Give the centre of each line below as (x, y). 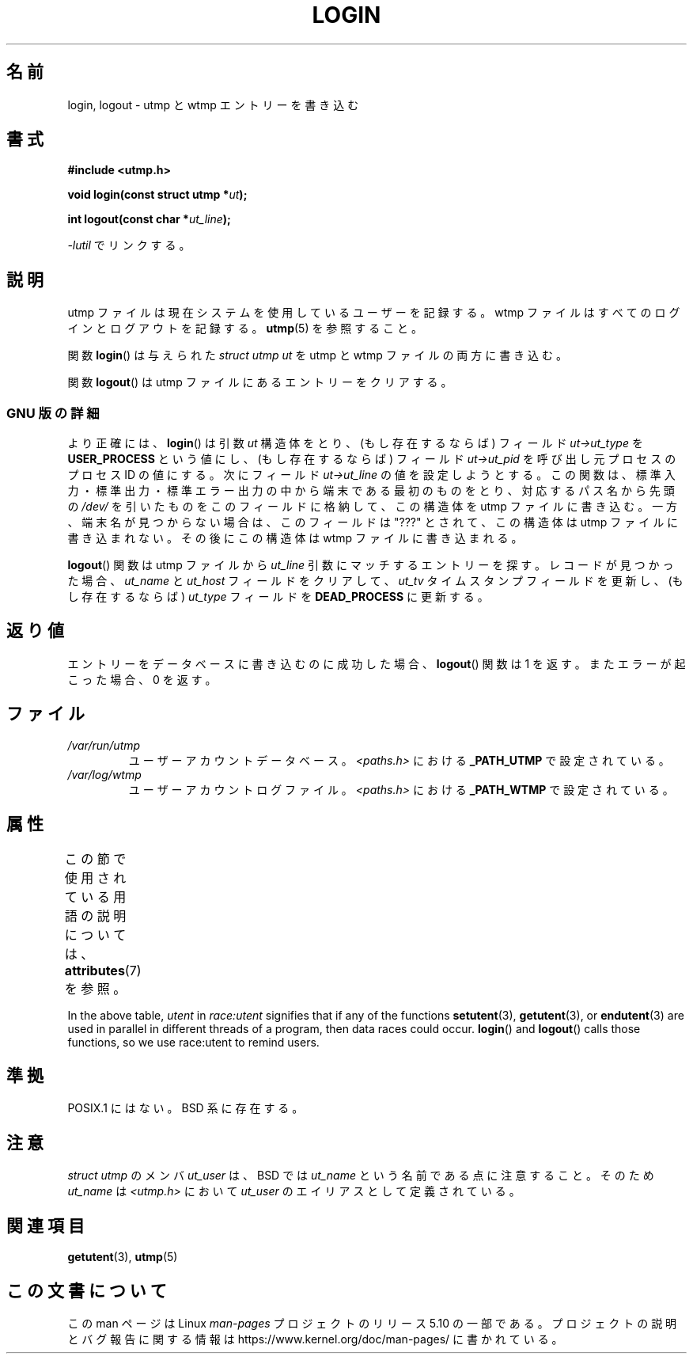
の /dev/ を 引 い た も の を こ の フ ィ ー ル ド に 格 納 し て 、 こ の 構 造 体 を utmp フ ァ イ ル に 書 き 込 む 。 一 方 (373, 507)
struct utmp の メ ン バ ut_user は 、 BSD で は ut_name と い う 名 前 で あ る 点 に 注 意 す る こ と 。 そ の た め (361, 1176)
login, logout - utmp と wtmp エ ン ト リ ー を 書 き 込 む (213, 104)
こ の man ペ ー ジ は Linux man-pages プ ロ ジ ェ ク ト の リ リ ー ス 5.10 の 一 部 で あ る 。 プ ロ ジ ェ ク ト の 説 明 (372, 1323)
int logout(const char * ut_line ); (149, 219)
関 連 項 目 (45, 1225)
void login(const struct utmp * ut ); (157, 195)
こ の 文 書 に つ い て (87, 1290)
